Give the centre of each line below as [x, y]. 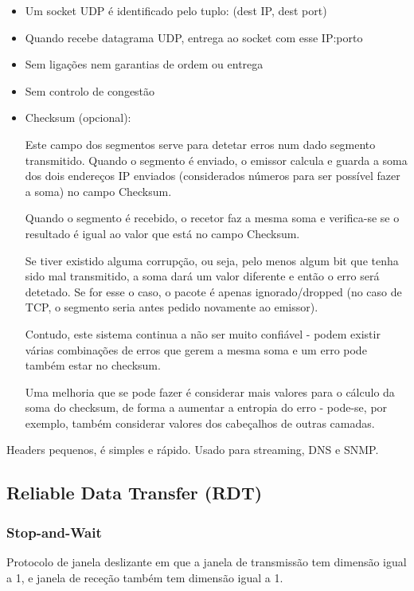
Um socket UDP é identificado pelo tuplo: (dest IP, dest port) [176, 10]
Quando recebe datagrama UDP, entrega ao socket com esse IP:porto [194, 37]
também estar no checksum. [93, 365]
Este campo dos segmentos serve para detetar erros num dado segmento [200, 144]
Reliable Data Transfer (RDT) [135, 493]
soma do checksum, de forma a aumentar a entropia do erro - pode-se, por [206, 407]
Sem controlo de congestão [90, 90]
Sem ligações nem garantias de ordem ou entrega [144, 64]
